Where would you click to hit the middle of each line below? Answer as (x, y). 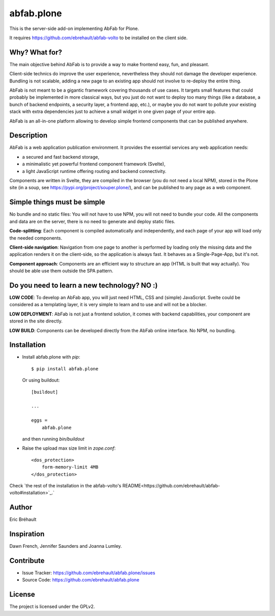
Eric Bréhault (23, 519)
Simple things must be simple (57, 202)
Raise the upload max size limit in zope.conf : (69, 448)
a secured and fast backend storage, (61, 157)
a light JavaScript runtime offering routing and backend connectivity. (94, 171)
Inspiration (27, 534)
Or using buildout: (41, 380)
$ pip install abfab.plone (65, 369)
